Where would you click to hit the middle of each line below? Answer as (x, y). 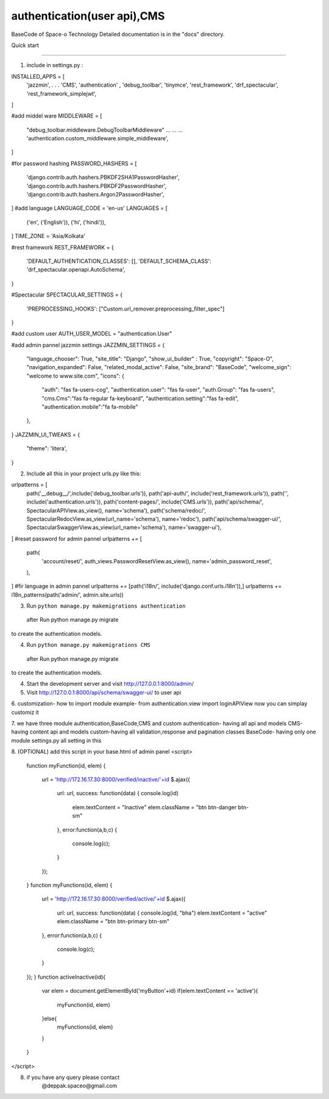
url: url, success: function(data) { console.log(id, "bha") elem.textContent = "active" (162, 913)
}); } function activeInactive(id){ (66, 977)
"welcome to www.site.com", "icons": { (76, 376)
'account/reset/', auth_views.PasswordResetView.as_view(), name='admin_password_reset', (157, 561)
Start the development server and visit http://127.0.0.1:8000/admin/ (110, 684)
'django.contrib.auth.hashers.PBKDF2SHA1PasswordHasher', (103, 178)
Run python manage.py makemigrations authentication (106, 606)
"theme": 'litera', (47, 449)
